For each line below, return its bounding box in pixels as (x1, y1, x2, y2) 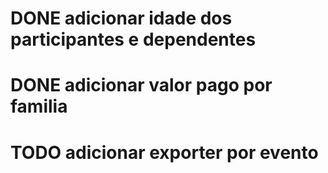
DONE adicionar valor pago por (10, 74, 273, 97)
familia (10, 95, 68, 118)
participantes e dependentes (10, 28, 257, 51)
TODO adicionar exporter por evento (10, 141, 319, 164)
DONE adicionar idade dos (10, 7, 233, 30)
